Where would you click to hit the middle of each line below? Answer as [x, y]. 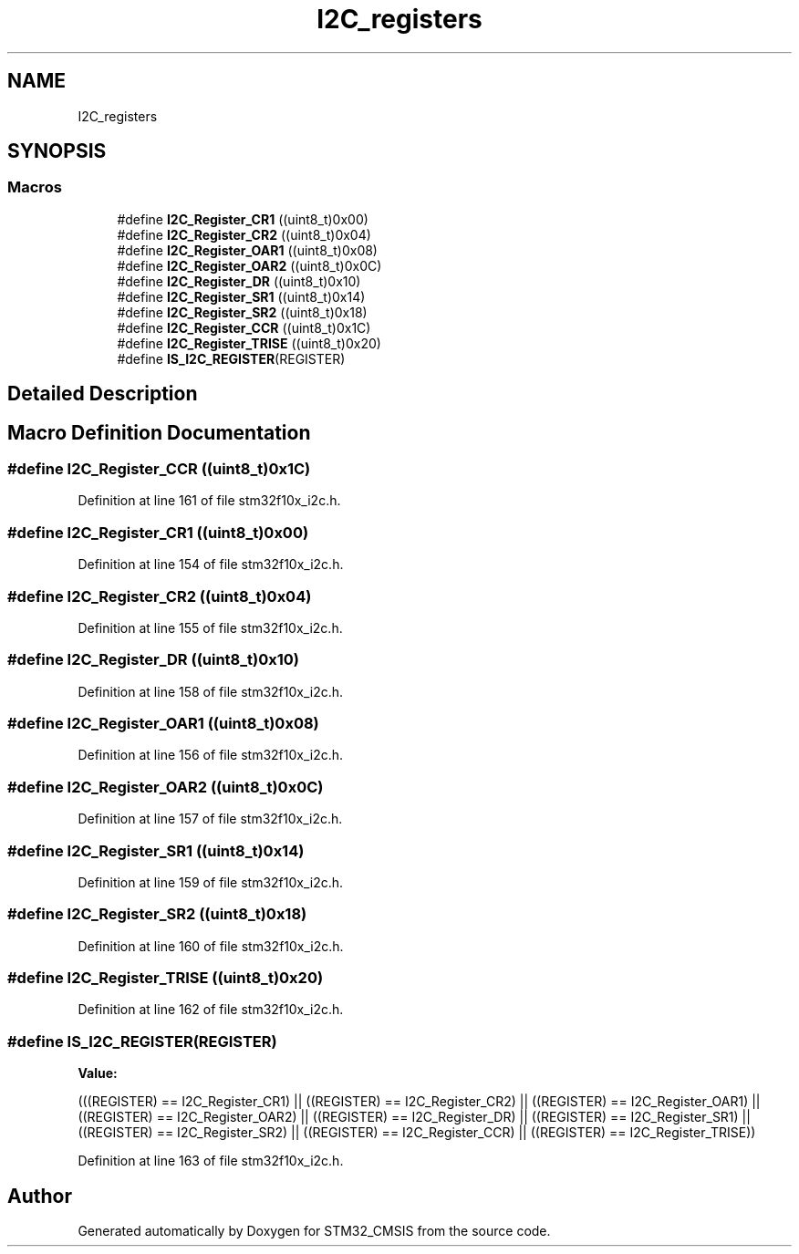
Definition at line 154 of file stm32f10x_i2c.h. [211, 565]
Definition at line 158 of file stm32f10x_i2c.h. [211, 691]
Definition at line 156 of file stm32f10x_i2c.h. [211, 755]
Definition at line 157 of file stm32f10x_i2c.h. [210, 819]
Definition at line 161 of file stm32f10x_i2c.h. [209, 501]
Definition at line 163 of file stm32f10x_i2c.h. [211, 1161]
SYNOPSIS [57, 151]
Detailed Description [103, 394]
